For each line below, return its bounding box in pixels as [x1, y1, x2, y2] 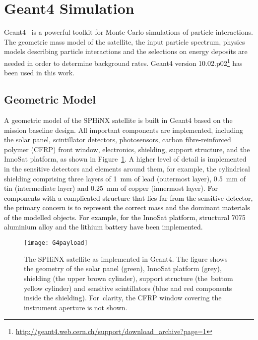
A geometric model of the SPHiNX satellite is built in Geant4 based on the [4, 114, 233, 125]
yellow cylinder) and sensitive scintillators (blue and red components [24, 283, 232, 293]
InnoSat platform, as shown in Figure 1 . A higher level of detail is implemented [4, 154, 247, 164]
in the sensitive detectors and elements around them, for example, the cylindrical [4, 163, 250, 173]
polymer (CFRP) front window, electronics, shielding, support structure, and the [4, 144, 250, 154]
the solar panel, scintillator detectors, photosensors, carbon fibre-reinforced [4, 134, 231, 145]
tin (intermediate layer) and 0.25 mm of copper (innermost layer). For [4, 183, 218, 193]
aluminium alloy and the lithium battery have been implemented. [4, 222, 203, 232]
